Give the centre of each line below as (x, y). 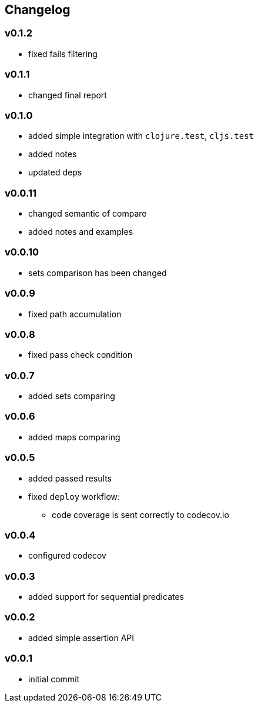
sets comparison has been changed (98, 273)
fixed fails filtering (63, 54)
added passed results (70, 478)
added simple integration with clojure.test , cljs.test (141, 136)
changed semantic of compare (88, 214)
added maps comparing (74, 437)
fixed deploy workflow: (74, 496)
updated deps (55, 172)
